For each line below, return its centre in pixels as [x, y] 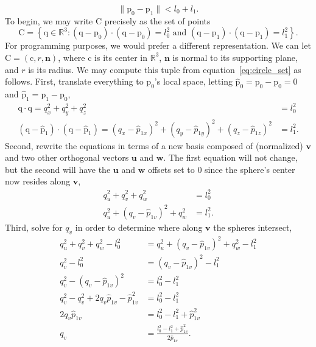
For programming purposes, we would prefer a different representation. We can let [158, 45]
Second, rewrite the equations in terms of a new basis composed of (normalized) [154, 145]
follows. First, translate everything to [74, 81]
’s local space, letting [193, 81]
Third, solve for [34, 227]
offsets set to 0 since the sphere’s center [221, 169]
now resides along [38, 181]
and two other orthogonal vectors [67, 157]
